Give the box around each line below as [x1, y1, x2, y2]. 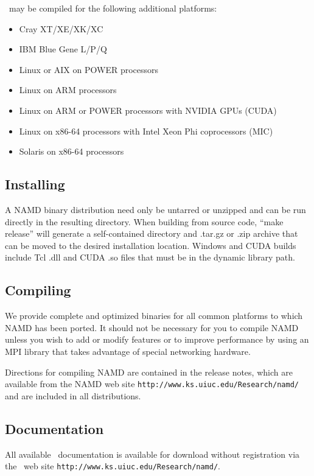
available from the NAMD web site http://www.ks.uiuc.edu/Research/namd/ [5, 377, 299, 390]
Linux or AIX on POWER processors [19, 63, 159, 75]
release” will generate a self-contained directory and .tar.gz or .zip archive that [5, 227, 298, 240]
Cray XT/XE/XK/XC [19, 22, 103, 35]
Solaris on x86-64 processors [19, 145, 124, 158]
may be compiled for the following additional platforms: [9, 2, 217, 14]
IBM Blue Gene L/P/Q [19, 43, 107, 55]
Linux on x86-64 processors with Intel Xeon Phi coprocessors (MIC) [19, 124, 273, 137]
